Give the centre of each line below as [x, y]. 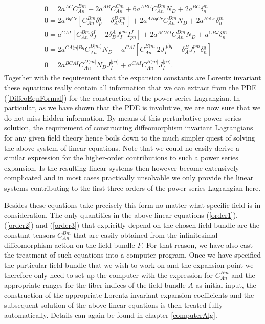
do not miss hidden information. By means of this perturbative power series [123, 117]
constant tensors [30, 235]
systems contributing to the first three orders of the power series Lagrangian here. [132, 187]
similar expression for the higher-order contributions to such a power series [121, 158]
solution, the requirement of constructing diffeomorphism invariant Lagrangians [129, 128]
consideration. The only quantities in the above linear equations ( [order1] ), [121, 215]
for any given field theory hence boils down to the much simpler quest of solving [130, 137]
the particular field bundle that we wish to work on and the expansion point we [129, 265]
